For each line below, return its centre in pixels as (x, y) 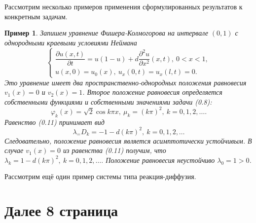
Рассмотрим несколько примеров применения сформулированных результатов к (124, 6)
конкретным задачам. (36, 16)
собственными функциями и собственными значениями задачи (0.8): (108, 101)
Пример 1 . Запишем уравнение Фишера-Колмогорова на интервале (106, 33)
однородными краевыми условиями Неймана (71, 42)
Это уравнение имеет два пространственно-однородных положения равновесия (126, 82)
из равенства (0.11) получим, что (114, 150)
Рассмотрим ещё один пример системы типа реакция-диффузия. (100, 176)
